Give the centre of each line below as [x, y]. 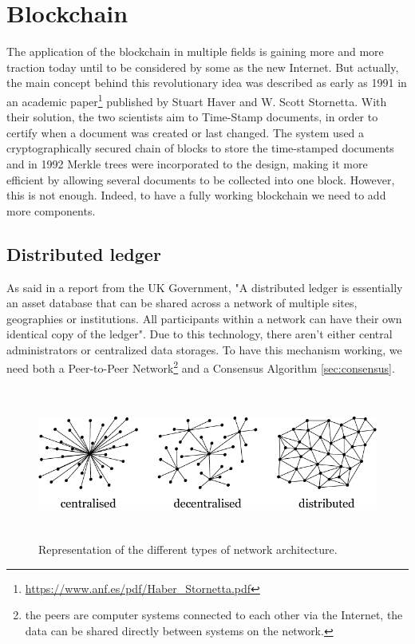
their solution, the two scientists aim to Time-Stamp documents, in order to [192, 117]
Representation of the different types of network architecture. [188, 549]
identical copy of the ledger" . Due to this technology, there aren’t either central [200, 334]
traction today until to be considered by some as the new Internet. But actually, [203, 67]
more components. [51, 210]
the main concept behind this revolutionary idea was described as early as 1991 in [207, 83]
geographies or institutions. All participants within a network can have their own [204, 318]
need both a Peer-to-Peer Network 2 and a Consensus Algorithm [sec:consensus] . [201, 367]
